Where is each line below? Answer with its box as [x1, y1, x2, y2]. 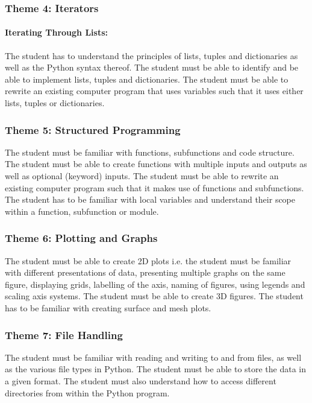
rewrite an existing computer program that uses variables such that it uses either [5, 84, 304, 97]
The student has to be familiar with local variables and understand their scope [5, 193, 296, 206]
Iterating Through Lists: [5, 26, 108, 39]
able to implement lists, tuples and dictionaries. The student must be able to [5, 72, 289, 85]
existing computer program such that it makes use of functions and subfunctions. [5, 181, 304, 194]
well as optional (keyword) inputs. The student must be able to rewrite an [5, 170, 279, 182]
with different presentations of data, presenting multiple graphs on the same [5, 266, 285, 279]
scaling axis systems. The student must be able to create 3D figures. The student [5, 290, 304, 302]
